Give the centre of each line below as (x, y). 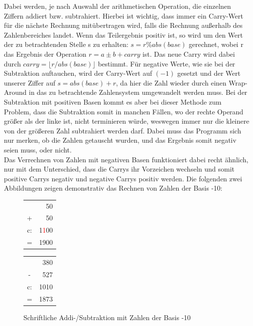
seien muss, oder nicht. (38, 149)
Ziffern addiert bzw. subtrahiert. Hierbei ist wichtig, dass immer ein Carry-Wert (124, 15)
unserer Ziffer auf (30, 82)
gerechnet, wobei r (216, 44)
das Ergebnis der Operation (45, 54)
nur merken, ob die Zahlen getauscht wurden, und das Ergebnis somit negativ (120, 140)
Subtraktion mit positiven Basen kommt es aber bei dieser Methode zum (113, 101)
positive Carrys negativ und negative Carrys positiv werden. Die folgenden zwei (123, 178)
